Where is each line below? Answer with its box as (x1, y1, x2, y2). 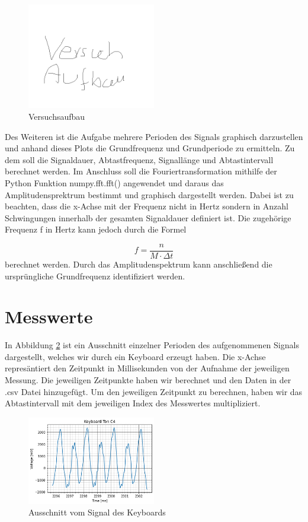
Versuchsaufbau (28, 110, 85, 122)
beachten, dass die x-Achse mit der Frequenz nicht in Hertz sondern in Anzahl (5, 200, 288, 212)
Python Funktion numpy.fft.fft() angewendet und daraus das (5, 176, 224, 189)
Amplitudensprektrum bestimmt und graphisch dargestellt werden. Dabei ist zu (5, 188, 294, 200)
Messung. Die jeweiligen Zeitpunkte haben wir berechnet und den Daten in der (5, 374, 291, 386)
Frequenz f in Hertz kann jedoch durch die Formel (5, 223, 187, 235)
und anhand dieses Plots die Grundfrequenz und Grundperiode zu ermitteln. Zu (5, 142, 295, 154)
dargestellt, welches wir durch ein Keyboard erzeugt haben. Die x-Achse (5, 350, 266, 362)
